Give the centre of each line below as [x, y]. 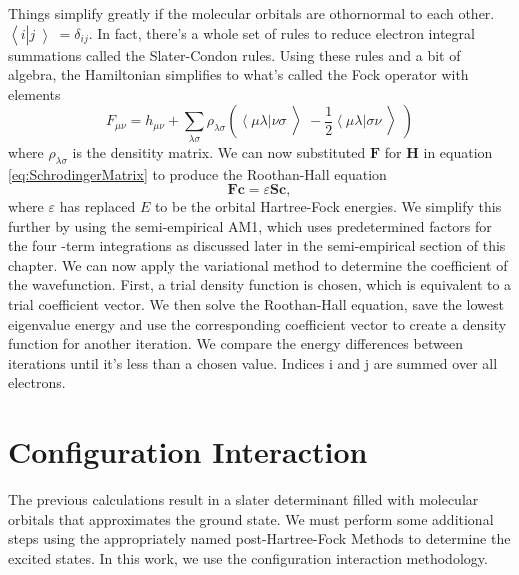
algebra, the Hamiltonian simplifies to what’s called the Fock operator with [238, 74]
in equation [458, 151]
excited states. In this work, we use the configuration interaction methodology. [248, 557]
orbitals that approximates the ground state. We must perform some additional [251, 518]
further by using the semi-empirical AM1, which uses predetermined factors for [250, 225]
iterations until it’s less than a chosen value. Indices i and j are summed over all [253, 362]
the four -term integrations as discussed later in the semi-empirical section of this [257, 245]
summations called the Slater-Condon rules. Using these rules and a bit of [234, 54]
